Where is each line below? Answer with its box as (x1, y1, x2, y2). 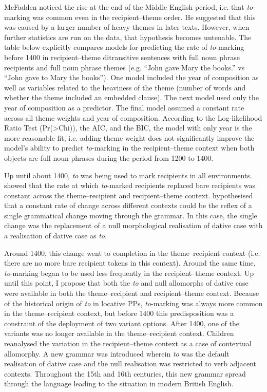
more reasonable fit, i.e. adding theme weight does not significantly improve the (4, 132, 255, 143)
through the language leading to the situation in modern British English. (4, 378, 234, 389)
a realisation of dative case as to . (4, 230, 107, 241)
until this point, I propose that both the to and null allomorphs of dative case (4, 277, 249, 288)
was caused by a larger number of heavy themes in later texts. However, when (4, 22, 250, 32)
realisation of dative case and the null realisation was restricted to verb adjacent (4, 358, 256, 369)
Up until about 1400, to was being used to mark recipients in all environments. (4, 170, 252, 180)
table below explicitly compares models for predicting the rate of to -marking (4, 42, 244, 52)
